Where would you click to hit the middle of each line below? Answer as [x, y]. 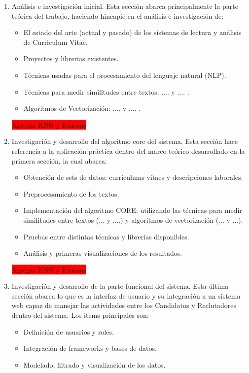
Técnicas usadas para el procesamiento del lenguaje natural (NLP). [125, 75]
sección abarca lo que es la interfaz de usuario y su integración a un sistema [126, 295]
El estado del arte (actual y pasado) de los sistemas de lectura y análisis [132, 32]
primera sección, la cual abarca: [59, 160]
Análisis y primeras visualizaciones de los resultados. [103, 253]
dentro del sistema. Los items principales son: [80, 315]
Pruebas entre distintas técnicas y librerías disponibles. [106, 236]
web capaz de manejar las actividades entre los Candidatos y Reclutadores [124, 305]
